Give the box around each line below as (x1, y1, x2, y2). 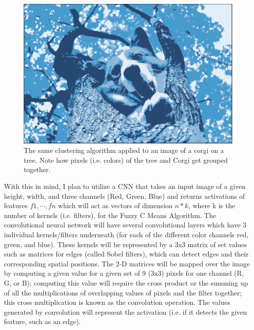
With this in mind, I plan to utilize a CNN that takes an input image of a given (4, 181, 246, 191)
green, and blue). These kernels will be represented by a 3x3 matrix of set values (4, 239, 247, 249)
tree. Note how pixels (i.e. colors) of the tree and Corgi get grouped (24, 154, 228, 165)
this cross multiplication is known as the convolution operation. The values (4, 297, 230, 307)
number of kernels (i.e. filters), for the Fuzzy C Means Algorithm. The (4, 210, 216, 220)
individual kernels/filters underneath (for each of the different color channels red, (4, 229, 249, 239)
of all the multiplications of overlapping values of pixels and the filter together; (4, 287, 242, 297)
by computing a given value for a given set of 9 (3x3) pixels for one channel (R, (4, 268, 244, 278)
